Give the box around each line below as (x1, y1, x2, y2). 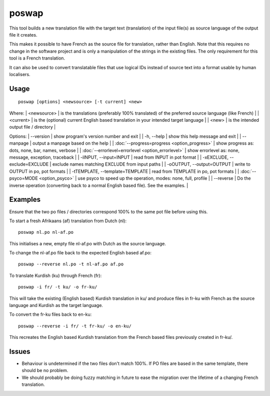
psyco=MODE (9, 175, 38, 181)
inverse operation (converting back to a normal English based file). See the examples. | (9, 182, 188, 188)
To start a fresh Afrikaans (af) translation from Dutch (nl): (9, 218, 127, 224)
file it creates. (9, 32, 37, 38)
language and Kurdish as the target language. (9, 302, 103, 308)
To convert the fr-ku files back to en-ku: (9, 311, 92, 317)
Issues (9, 347, 30, 355)
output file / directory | (9, 124, 56, 130)
